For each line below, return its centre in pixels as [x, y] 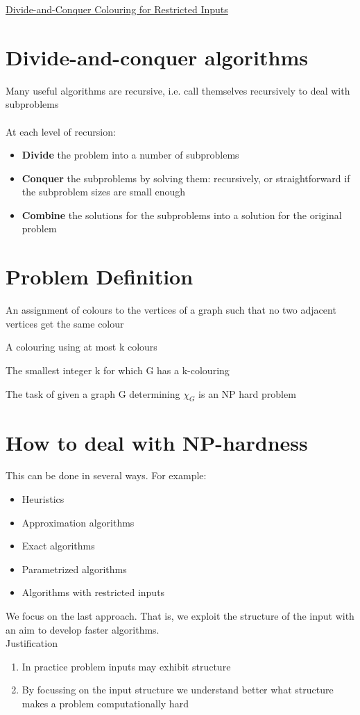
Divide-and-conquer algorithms [157, 57]
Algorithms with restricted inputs [93, 592]
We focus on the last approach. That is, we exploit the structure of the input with [180, 616]
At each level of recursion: [61, 131]
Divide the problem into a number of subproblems [130, 155]
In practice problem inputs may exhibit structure [126, 666]
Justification [32, 643]
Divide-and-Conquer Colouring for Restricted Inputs [117, 9]
